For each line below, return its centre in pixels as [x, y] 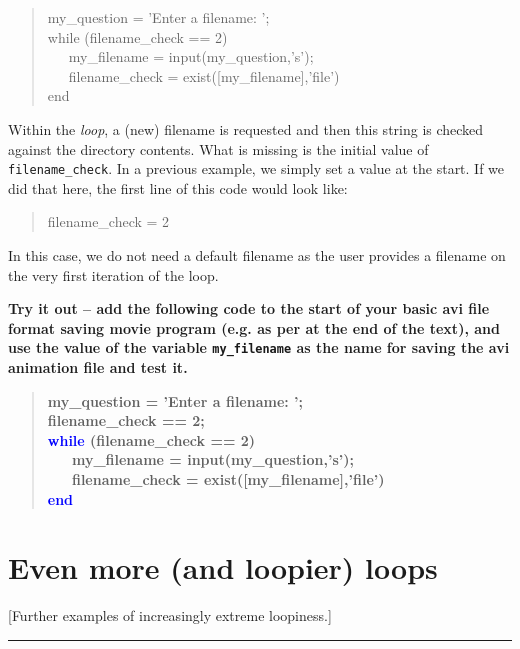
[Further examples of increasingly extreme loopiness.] [170, 615]
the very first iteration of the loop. [113, 274]
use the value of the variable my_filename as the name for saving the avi [259, 347]
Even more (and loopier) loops [223, 567]
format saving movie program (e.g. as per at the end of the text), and [254, 327]
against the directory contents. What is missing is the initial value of [218, 148]
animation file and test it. [98, 367]
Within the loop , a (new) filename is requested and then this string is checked [246, 128]
